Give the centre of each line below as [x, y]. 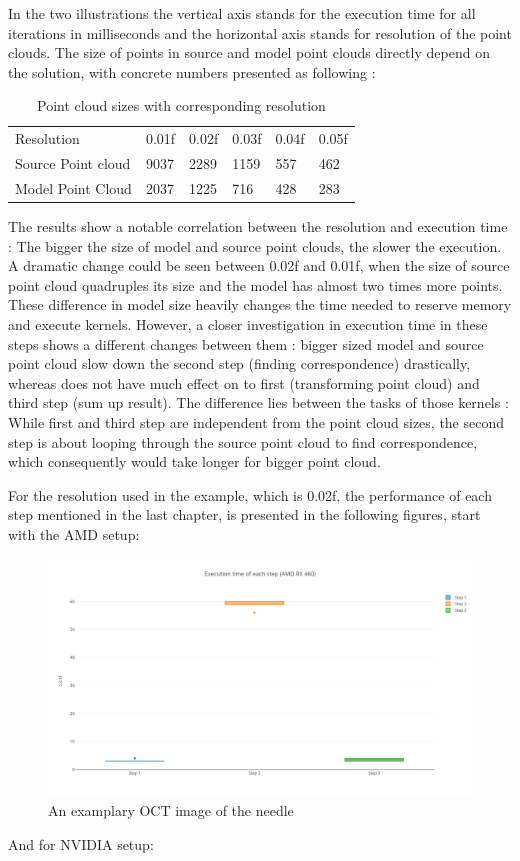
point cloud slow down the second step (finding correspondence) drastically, [239, 363]
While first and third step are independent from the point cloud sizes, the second [256, 421]
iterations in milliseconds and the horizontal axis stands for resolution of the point [260, 32]
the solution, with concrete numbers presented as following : [192, 71]
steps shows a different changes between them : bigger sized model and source [246, 343]
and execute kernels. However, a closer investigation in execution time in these [248, 323]
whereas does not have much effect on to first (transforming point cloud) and [244, 382]
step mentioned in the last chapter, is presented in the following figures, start [244, 514]
